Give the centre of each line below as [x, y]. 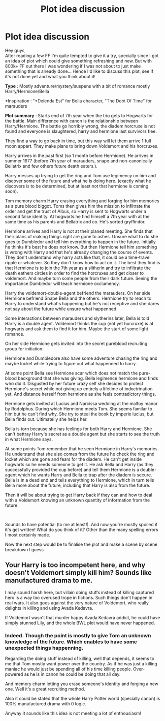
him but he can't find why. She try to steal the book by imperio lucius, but [79, 414]
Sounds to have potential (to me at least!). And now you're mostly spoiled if [81, 524]
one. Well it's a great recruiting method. [45, 689]
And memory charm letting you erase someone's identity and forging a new [82, 684]
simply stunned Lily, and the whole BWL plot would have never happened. [80, 623]
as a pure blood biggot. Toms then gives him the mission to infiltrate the [78, 206]
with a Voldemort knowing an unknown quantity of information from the [78, 500]
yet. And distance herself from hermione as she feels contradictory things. [81, 394]
